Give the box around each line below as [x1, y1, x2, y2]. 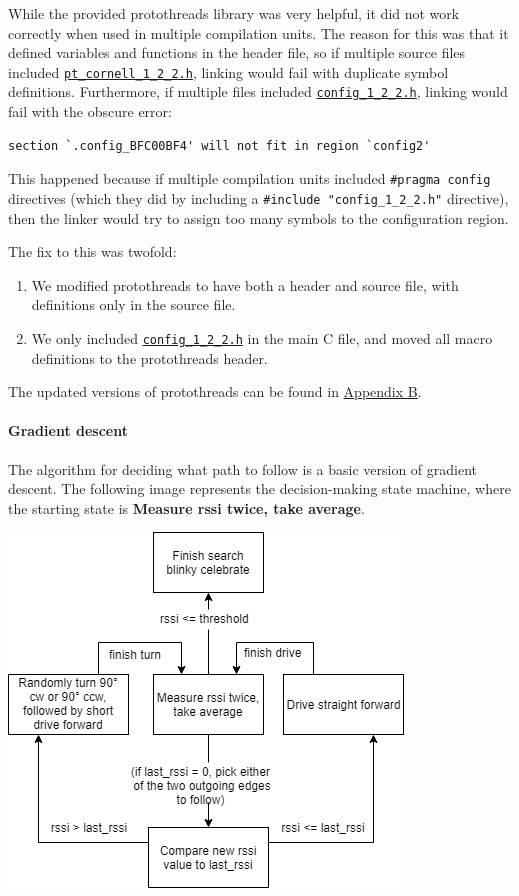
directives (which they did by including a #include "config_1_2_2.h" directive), [8, 187, 509, 208]
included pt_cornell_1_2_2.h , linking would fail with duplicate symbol [8, 61, 449, 82]
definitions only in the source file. [31, 294, 236, 315]
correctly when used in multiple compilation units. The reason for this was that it [8, 22, 509, 43]
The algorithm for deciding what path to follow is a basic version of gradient [8, 458, 478, 479]
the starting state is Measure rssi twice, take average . [8, 497, 365, 518]
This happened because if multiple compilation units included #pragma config [8, 168, 491, 189]
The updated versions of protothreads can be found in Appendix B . [8, 381, 422, 402]
